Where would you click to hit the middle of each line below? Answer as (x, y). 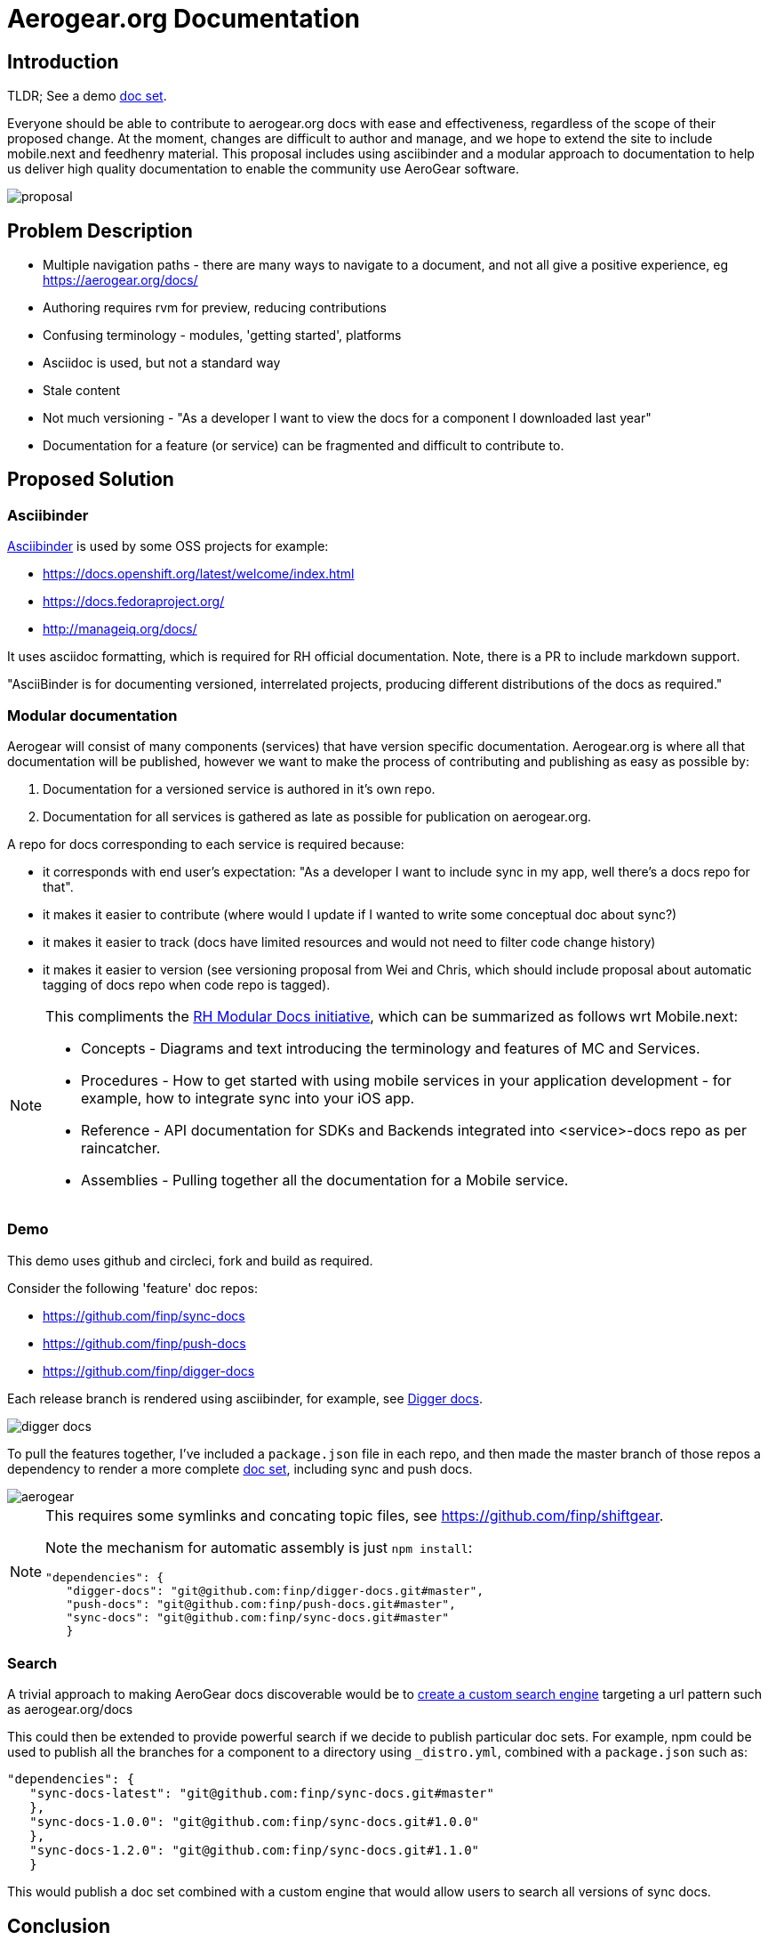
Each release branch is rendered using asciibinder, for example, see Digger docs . (245, 1398)
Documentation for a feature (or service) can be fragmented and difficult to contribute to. (304, 446)
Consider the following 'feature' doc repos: (132, 1288)
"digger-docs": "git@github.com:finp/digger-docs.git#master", (275, 1590)
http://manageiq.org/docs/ (120, 629)
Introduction (63, 61)
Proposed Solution (91, 480)
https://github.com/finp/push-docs (144, 1343)
